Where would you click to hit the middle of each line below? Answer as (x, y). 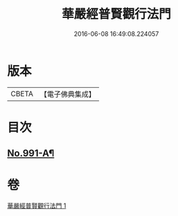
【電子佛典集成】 (68, 94)
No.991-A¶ (31, 153)
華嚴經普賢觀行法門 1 (37, 206)
